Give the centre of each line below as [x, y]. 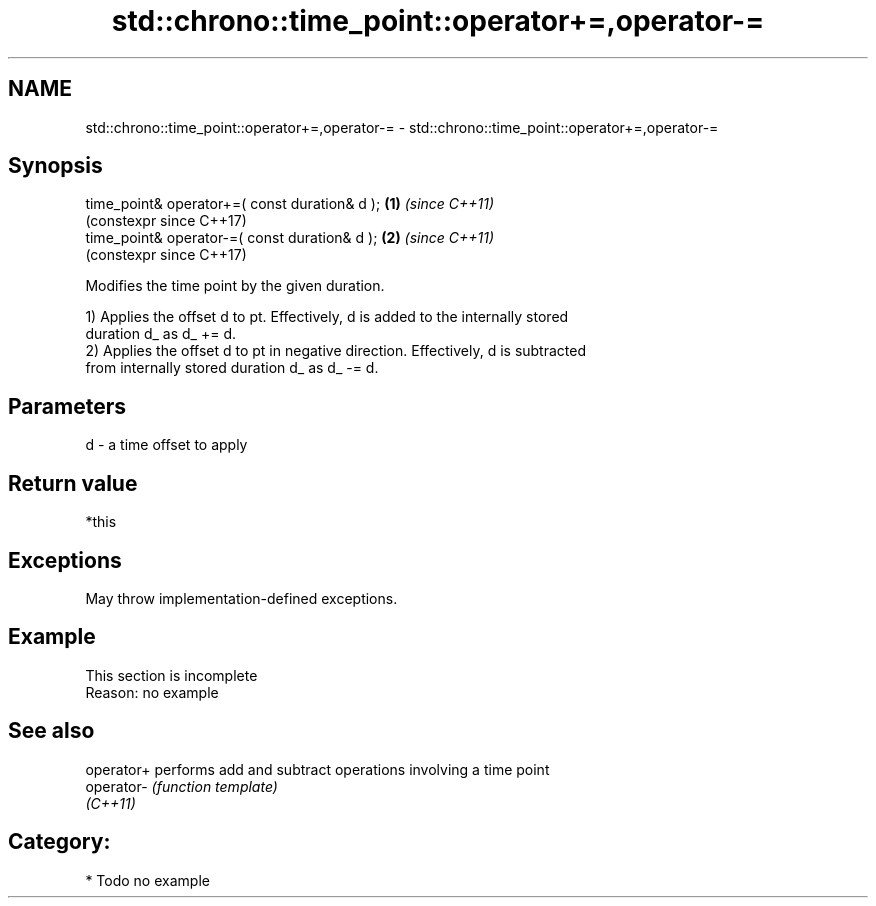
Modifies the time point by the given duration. [235, 286]
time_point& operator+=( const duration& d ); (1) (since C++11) [290, 204]
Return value [73, 483]
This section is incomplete [171, 675]
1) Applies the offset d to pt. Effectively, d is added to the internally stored [327, 317]
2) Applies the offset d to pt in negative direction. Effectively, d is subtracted [336, 351]
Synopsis [55, 166]
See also [51, 731]
